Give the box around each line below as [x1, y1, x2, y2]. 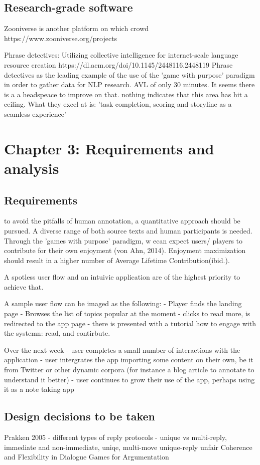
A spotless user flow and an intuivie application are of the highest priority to [4, 272, 240, 282]
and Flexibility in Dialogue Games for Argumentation [4, 451, 169, 462]
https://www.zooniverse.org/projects [4, 33, 117, 43]
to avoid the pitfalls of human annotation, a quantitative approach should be [4, 215, 240, 226]
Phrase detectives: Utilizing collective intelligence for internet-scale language [4, 50, 238, 60]
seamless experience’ [4, 108, 66, 119]
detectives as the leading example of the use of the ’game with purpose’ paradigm [4, 69, 255, 80]
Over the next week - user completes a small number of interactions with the [4, 344, 240, 355]
